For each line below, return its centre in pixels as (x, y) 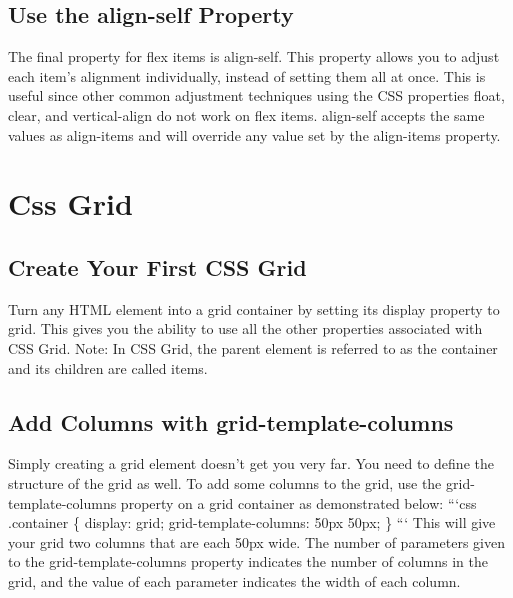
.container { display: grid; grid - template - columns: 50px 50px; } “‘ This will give (252, 522)
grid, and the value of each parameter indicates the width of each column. (234, 580)
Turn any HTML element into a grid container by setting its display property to (254, 308)
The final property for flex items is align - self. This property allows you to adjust (254, 56)
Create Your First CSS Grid (157, 266)
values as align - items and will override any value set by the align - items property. (254, 134)
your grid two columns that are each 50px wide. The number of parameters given (256, 541)
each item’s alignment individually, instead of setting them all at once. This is (247, 75)
